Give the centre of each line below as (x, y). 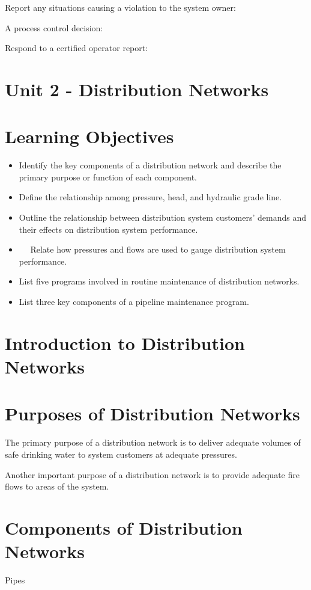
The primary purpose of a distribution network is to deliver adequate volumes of (153, 442)
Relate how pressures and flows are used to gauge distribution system (158, 249)
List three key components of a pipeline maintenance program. (134, 302)
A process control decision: (54, 27)
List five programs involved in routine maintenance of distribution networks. (159, 281)
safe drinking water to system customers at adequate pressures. (121, 454)
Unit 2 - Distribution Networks (137, 89)
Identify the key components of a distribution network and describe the (150, 165)
